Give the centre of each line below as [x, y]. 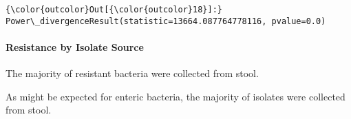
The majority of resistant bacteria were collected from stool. [132, 73]
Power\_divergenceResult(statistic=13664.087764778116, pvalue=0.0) [166, 21]
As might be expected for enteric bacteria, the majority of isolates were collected [175, 96]
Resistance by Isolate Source [75, 46]
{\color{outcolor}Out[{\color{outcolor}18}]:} [114, 10]
